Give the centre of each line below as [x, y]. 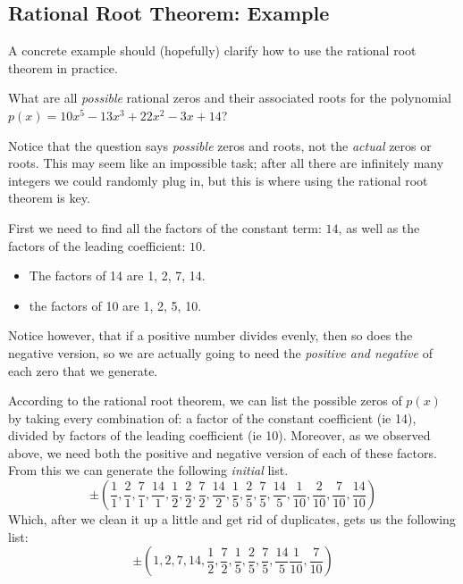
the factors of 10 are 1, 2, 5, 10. [115, 305]
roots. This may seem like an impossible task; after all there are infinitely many [226, 163]
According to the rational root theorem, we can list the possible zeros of [205, 400]
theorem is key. [49, 198]
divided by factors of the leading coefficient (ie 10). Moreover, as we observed [219, 435]
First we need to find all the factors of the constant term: [165, 227]
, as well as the [379, 227]
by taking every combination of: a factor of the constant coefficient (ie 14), [212, 417]
